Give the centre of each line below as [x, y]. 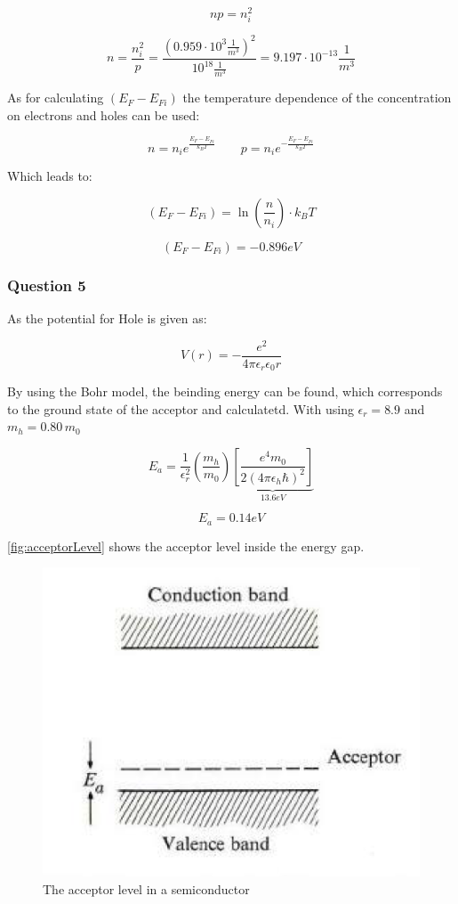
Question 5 [47, 285]
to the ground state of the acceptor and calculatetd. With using [181, 408]
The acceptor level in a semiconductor [146, 888]
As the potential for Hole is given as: [107, 318]
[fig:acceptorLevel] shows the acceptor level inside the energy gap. [186, 546]
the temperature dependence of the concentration [317, 98]
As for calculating [56, 98]
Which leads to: [50, 176]
